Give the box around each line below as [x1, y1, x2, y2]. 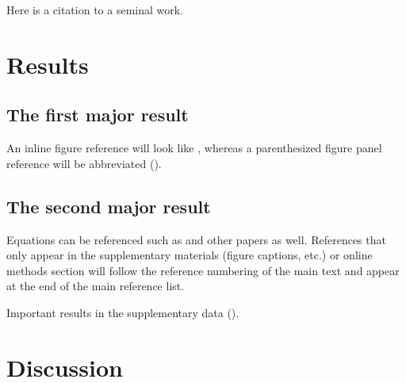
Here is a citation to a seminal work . [6, 2, 184, 17]
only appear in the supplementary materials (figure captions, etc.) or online [6, 247, 373, 263]
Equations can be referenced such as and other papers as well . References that [6, 231, 386, 247]
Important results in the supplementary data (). [6, 304, 239, 320]
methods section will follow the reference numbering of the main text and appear [6, 262, 400, 278]
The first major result [6, 102, 189, 127]
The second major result [6, 193, 211, 218]
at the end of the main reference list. [6, 278, 185, 294]
